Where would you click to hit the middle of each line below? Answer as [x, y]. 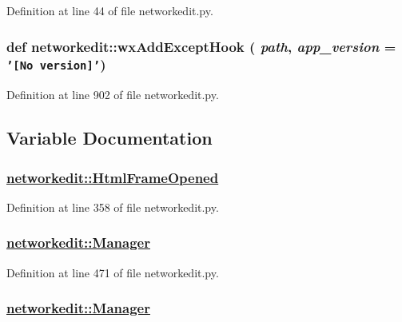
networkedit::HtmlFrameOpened [113, 177]
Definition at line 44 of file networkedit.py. [110, 10]
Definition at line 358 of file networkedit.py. [113, 207]
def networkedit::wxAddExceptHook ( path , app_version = [201, 46]
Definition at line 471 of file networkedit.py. [113, 272]
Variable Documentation [109, 138]
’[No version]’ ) [56, 64]
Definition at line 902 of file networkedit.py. [113, 95]
